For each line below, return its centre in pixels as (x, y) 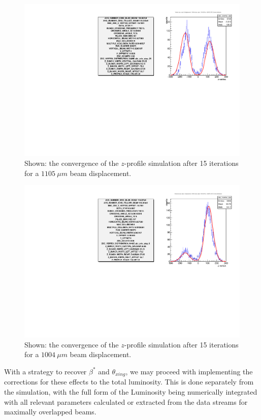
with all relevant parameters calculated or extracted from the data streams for (126, 401)
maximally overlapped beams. (50, 412)
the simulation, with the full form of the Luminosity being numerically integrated (131, 391)
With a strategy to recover (45, 371)
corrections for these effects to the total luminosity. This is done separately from (129, 382)
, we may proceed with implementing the (189, 371)
